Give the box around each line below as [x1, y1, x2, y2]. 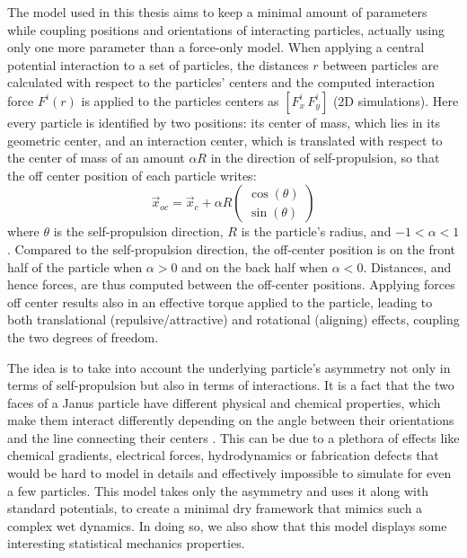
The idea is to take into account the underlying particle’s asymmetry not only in [7, 358, 451, 376]
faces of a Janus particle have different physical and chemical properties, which [7, 393, 441, 412]
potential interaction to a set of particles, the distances [7, 55, 309, 74]
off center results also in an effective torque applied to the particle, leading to [7, 292, 433, 311]
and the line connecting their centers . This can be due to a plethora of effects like [7, 428, 460, 447]
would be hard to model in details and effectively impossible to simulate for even [7, 464, 452, 483]
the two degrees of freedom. [7, 327, 159, 346]
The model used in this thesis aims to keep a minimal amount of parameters [7, 3, 427, 21]
